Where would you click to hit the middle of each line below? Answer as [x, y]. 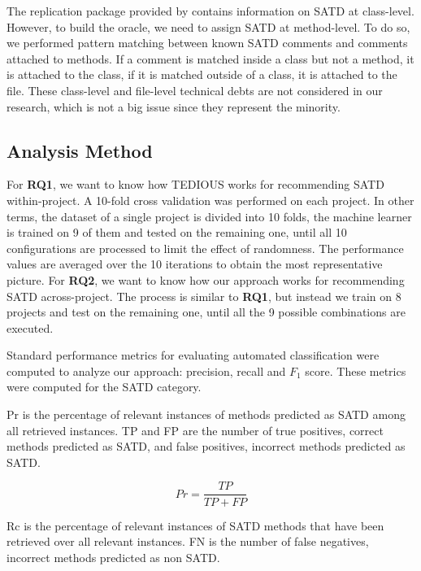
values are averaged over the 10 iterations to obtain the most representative [195, 264]
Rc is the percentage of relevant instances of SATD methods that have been [195, 525]
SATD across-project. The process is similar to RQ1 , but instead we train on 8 [204, 296]
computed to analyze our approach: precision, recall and [146, 370]
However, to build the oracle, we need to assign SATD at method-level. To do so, [208, 26]
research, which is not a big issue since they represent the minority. [174, 106]
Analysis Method [80, 150]
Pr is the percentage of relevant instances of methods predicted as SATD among [206, 414]
